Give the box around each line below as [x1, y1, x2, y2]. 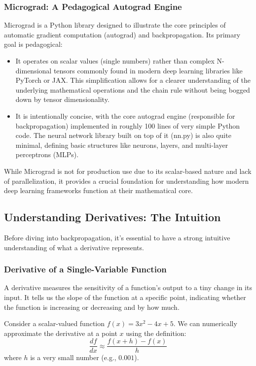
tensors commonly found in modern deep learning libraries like [53, 65, 243, 75]
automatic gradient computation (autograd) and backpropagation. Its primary [4, 29, 241, 39]
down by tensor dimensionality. [15, 94, 110, 104]
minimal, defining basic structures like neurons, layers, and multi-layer [15, 139, 228, 150]
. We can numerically [173, 318, 237, 329]
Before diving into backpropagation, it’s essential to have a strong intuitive [4, 232, 230, 242]
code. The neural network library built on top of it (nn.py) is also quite [15, 130, 231, 140]
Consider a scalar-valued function [4, 318, 105, 329]
